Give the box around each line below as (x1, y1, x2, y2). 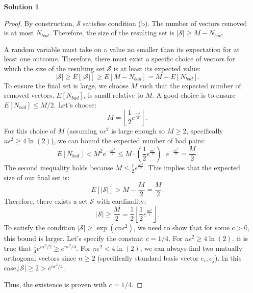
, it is (232, 233, 248, 243)
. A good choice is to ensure (152, 90, 236, 100)
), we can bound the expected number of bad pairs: (51, 135, 205, 145)
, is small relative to (83, 90, 144, 100)
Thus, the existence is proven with (4, 279, 107, 289)
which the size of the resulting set (4, 63, 105, 73)
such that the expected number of (139, 80, 241, 90)
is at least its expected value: (113, 63, 201, 73)
